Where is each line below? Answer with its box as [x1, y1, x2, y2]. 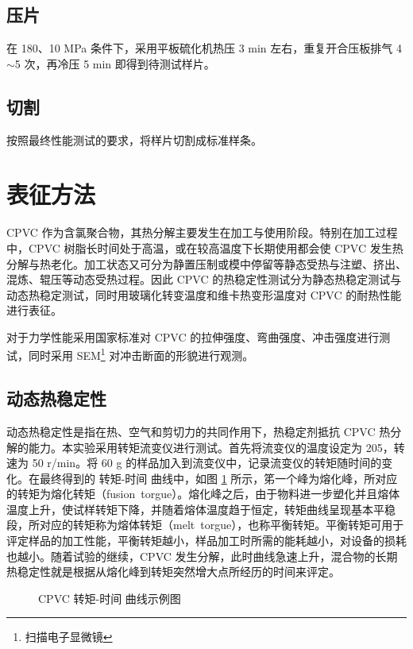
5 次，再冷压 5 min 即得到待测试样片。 [14, 55, 215, 71]
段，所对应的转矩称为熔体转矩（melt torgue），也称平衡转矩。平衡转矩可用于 [6, 516, 404, 533]
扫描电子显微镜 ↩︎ [25, 628, 113, 645]
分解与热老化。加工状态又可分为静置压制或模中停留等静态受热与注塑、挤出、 [6, 255, 407, 272]
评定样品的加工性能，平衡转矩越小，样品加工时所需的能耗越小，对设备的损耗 [6, 532, 407, 549]
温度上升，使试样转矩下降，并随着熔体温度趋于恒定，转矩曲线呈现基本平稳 [6, 500, 396, 517]
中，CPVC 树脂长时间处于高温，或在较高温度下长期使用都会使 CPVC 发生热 [6, 239, 403, 256]
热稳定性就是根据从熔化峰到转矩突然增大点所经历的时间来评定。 [6, 563, 340, 580]
